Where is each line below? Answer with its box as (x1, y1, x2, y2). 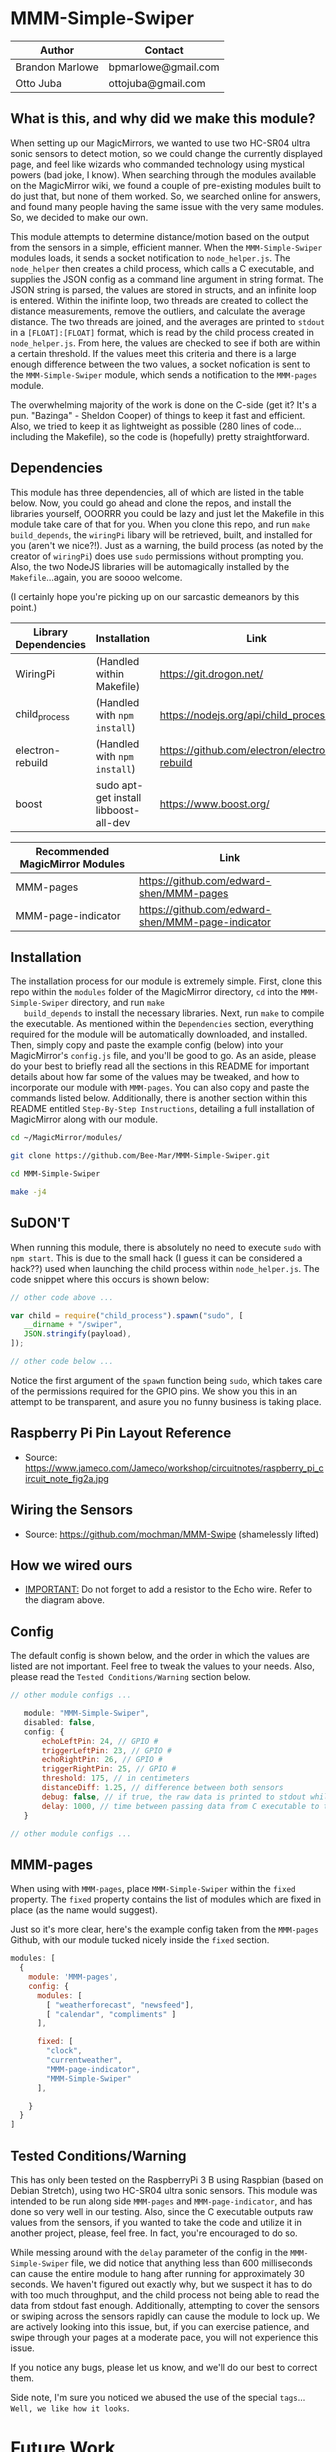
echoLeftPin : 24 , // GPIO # (41, 1736, 159, 1746)
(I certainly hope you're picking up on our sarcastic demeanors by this (10, 590, 300, 602)
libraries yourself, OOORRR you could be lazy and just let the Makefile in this (10, 507, 325, 519)
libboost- (95, 803, 141, 817)
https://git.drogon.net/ (159, 667, 264, 681)
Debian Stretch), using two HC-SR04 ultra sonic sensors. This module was (10, 2184, 318, 2196)
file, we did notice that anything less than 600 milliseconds (71, 2257, 313, 2269)
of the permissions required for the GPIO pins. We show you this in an (10, 1385, 298, 1397)
